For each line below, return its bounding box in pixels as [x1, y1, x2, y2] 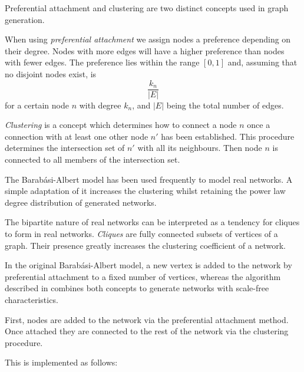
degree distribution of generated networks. [5, 196, 157, 208]
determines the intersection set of [5, 141, 125, 154]
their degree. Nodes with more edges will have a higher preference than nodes [5, 44, 285, 57]
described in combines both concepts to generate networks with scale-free [5, 282, 269, 294]
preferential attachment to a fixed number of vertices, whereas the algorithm [5, 270, 281, 282]
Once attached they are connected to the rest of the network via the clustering [5, 325, 289, 337]
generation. [5, 13, 45, 25]
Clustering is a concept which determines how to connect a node [5, 118, 237, 131]
